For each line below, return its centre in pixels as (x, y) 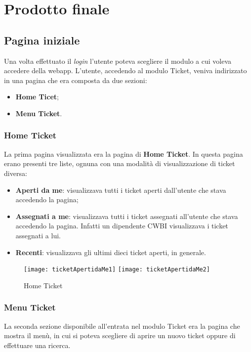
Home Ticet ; (37, 97)
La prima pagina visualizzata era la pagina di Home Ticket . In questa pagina (124, 154)
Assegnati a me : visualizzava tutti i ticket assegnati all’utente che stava (127, 216)
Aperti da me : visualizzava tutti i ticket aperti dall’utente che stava (121, 190)
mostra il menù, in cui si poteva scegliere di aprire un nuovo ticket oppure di (120, 335)
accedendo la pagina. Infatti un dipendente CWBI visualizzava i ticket (122, 226)
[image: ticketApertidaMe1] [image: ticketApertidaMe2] (117, 270)
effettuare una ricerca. (37, 345)
